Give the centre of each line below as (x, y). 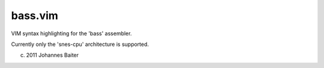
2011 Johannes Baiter (52, 55)
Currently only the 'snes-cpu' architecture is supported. (80, 44)
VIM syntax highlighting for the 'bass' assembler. (71, 33)
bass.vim (34, 16)
